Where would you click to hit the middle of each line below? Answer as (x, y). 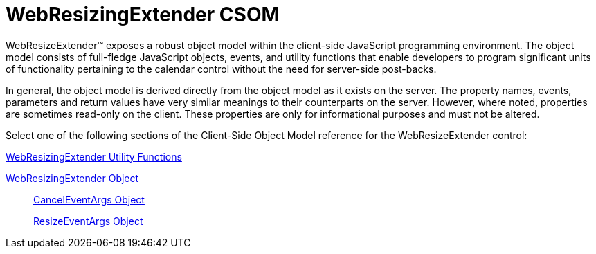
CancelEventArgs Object (89, 199)
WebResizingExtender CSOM (143, 15)
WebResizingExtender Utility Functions (94, 156)
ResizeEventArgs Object (88, 221)
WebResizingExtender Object (72, 178)
